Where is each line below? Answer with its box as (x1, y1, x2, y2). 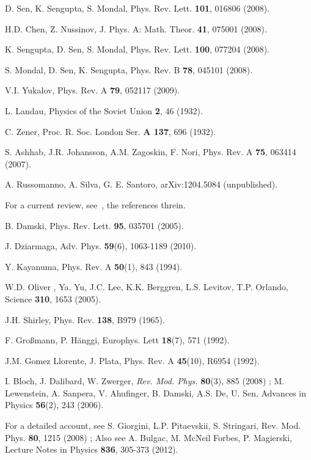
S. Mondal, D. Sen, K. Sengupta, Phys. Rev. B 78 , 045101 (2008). (5, 63, 253, 76)
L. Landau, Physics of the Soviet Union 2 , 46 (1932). (5, 104, 203, 117)
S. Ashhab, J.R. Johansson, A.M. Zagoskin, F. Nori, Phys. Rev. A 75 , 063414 (5, 145, 296, 158)
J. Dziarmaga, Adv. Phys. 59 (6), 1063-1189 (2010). (5, 239, 197, 252)
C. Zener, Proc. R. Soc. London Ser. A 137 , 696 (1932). (5, 125, 216, 137)
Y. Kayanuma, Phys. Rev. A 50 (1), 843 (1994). (5, 260, 182, 272)
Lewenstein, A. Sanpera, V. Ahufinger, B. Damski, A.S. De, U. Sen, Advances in (5, 386, 307, 399)
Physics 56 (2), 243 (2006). (5, 398, 104, 411)
